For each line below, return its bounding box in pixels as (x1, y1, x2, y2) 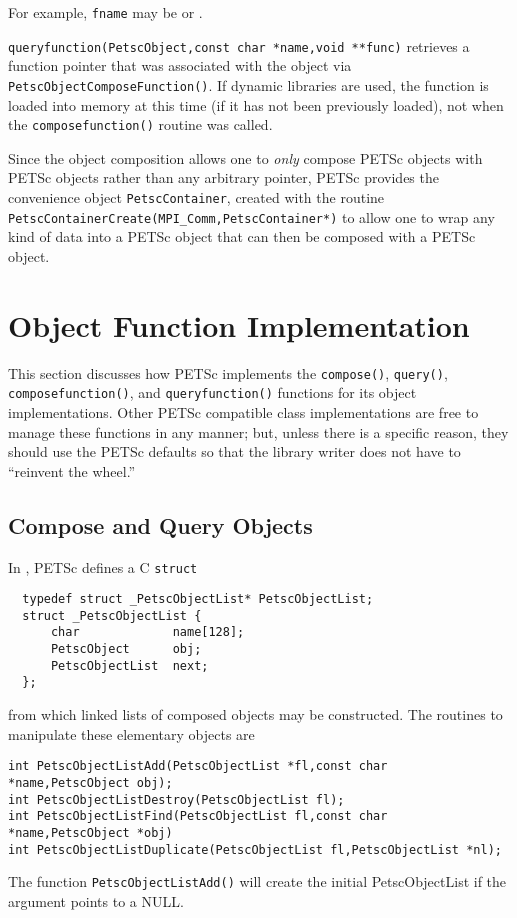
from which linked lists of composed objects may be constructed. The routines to (8, 704, 503, 725)
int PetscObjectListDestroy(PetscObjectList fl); (8, 792, 345, 807)
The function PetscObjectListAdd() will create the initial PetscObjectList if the (8, 871, 507, 892)
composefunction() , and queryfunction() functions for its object (8, 382, 417, 403)
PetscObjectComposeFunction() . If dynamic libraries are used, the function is (8, 74, 489, 95)
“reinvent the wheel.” (8, 460, 136, 481)
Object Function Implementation (8, 304, 470, 345)
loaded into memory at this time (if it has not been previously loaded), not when (8, 94, 504, 115)
